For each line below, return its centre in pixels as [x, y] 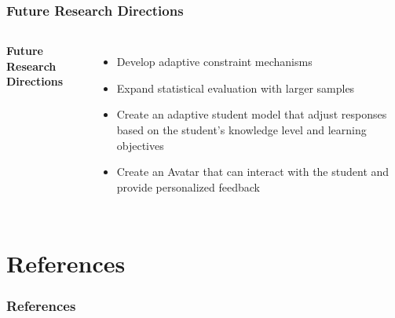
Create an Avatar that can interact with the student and [253, 172]
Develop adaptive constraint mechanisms [214, 62]
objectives [140, 145]
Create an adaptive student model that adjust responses [252, 114]
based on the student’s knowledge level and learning [241, 130]
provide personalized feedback [188, 186]
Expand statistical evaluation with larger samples [236, 88]
